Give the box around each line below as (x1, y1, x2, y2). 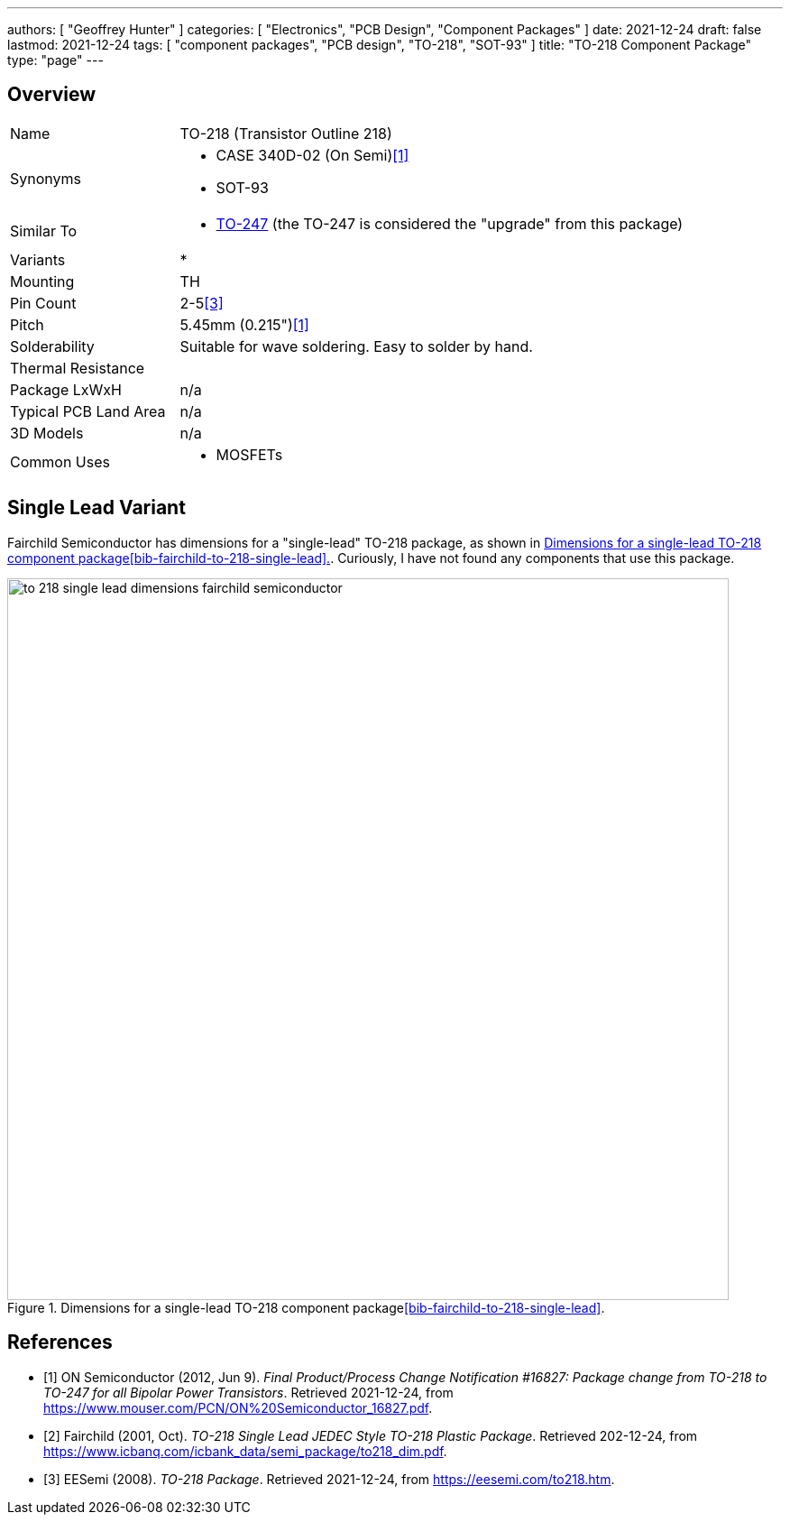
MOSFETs (216, 445, 283, 464)
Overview (7, 83, 96, 106)
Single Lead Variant (7, 496, 186, 520)
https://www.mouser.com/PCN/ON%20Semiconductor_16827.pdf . (43, 1399, 433, 1416)
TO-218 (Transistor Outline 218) (179, 124, 392, 143)
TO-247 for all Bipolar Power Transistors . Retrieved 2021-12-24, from (43, 1384, 454, 1400)
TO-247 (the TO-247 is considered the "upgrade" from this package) (216, 214, 684, 233)
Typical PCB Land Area (10, 401, 166, 420)
